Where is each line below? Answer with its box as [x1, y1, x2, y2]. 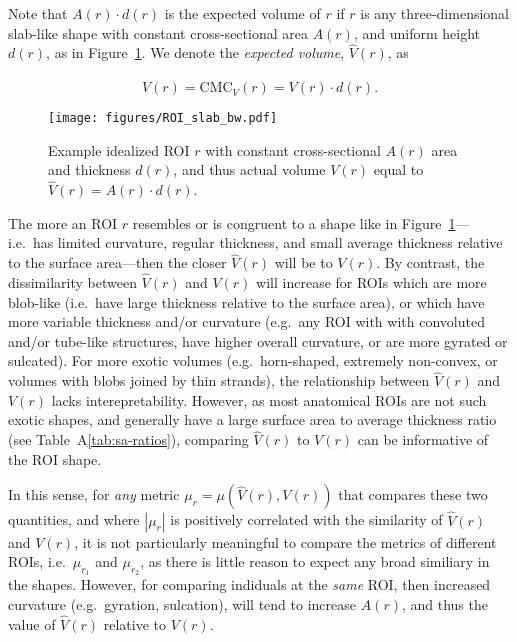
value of [8, 613, 56, 634]
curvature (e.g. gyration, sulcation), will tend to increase [8, 594, 356, 615]
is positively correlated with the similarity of [170, 509, 443, 530]
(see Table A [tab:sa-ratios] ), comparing [8, 429, 249, 450]
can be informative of [357, 429, 489, 450]
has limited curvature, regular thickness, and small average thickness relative [32, 232, 503, 253]
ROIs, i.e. [8, 551, 66, 572]
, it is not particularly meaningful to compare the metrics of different [74, 531, 497, 552]
